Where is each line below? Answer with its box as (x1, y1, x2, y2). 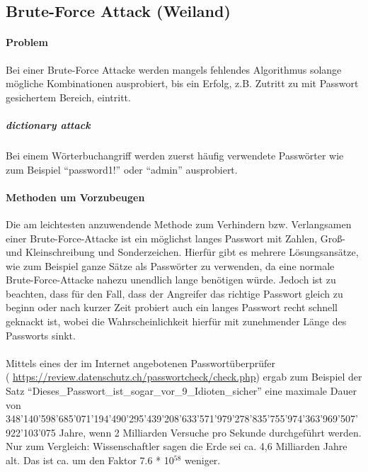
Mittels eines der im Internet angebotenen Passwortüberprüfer (6, 355, 276, 370)
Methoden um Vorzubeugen (6, 189, 145, 204)
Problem (6, 35, 48, 50)
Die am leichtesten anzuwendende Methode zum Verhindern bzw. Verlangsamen (6, 216, 352, 231)
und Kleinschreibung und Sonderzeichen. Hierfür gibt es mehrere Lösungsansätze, (6, 245, 359, 259)
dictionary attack (6, 117, 91, 132)
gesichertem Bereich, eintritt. (6, 89, 131, 104)
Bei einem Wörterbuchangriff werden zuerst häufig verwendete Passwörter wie (6, 147, 344, 162)
